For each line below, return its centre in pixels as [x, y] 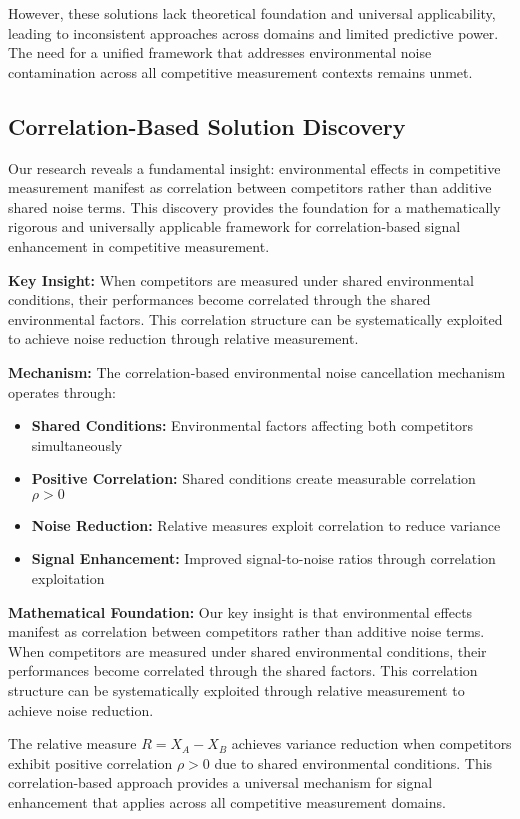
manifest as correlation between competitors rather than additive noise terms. [246, 631]
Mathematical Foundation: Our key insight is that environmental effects [240, 611]
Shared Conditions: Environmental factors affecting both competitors [252, 425]
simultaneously [77, 444]
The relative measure [72, 743]
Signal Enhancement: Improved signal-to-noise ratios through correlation [263, 558]
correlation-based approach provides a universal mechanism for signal [220, 782]
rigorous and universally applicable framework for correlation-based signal [234, 226]
